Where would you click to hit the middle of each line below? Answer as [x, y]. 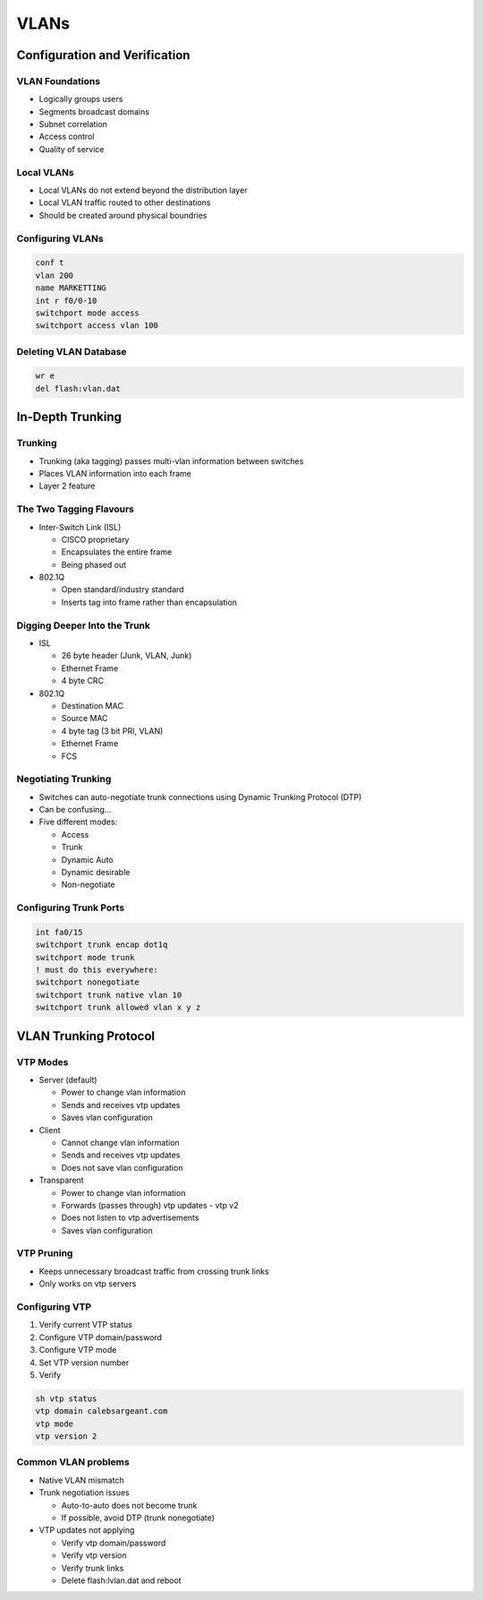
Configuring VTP [54, 1307]
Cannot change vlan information [121, 1142]
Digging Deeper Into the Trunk [84, 625]
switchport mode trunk [85, 957]
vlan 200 [55, 275]
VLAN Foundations [59, 81]
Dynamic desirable [96, 872]
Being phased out [94, 564]
